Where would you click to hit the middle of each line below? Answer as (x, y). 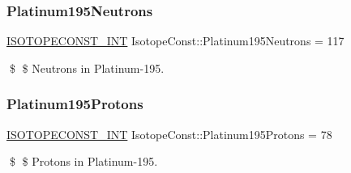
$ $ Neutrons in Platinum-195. (87, 68)
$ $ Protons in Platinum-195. (83, 161)
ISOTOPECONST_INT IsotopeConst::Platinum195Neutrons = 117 (175, 41)
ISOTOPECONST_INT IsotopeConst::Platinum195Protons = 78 (169, 134)
